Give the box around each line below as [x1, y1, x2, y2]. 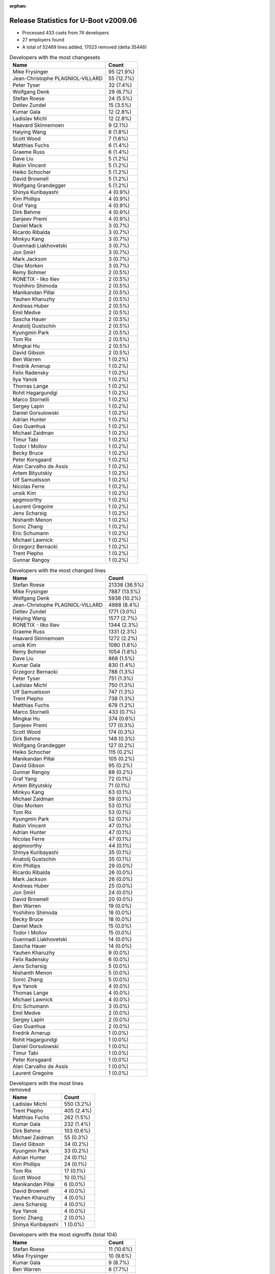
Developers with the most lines [9, 1080, 84, 1087]
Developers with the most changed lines [9, 567, 106, 574]
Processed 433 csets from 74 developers [22, 30, 109, 36]
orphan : [9, 3, 27, 9]
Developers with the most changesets [9, 54, 100, 61]
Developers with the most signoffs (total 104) [9, 1231, 117, 1238]
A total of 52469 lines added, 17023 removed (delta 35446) [22, 44, 147, 50]
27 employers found [22, 37, 65, 43]
